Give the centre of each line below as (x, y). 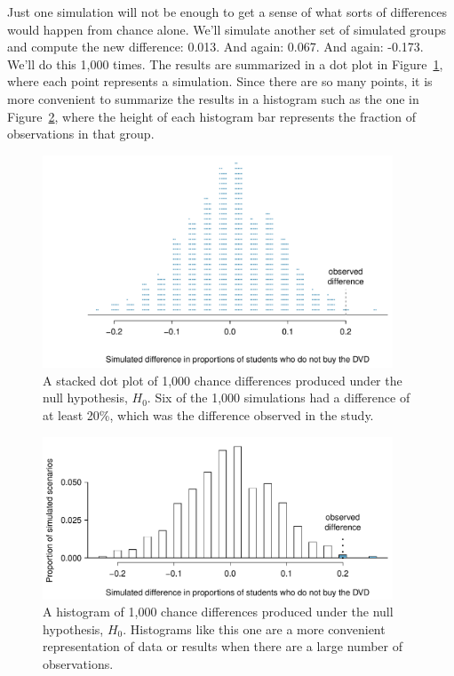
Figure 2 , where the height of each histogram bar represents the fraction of (211, 116)
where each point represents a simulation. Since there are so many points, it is (220, 81)
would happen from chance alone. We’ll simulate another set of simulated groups (227, 29)
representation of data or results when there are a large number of (223, 646)
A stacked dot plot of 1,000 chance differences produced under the (223, 380)
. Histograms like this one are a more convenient (254, 628)
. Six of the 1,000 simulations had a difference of (279, 398)
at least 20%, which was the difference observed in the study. (208, 415)
